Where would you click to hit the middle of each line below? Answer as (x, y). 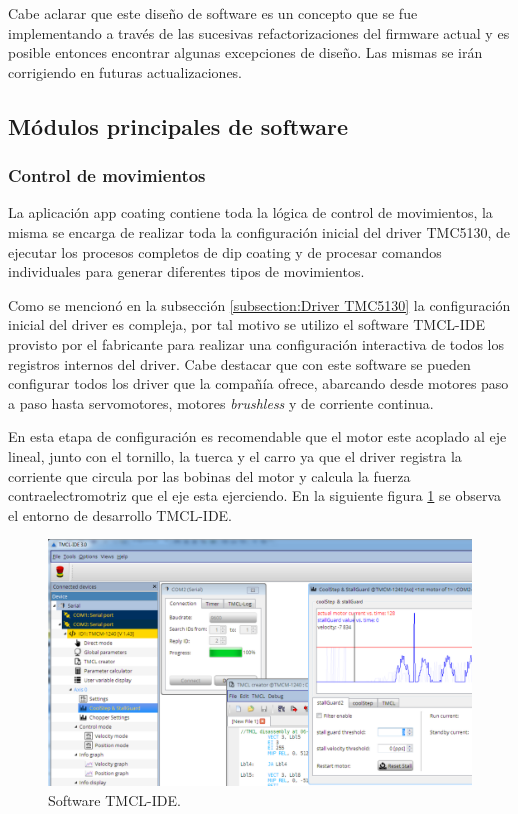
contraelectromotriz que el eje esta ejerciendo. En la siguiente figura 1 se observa (255, 495)
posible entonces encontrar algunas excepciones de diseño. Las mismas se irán (245, 52)
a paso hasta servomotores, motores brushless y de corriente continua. (221, 402)
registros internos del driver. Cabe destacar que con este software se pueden (239, 363)
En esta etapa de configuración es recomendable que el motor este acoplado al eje (257, 436)
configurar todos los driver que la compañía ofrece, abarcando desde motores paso (258, 383)
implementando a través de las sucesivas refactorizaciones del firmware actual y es (259, 32)
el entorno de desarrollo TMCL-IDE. (120, 514)
